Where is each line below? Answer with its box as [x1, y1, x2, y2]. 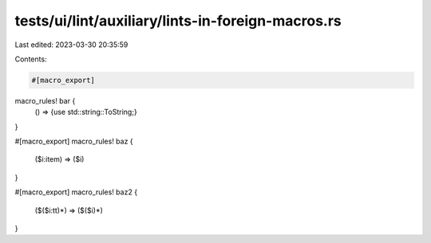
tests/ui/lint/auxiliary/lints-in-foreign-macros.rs [14, 12, 342, 29]
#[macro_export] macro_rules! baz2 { [14, 187, 138, 197]
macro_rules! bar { [14, 96, 76, 105]
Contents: [14, 54, 47, 64]
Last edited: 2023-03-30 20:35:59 [14, 40, 129, 49]
